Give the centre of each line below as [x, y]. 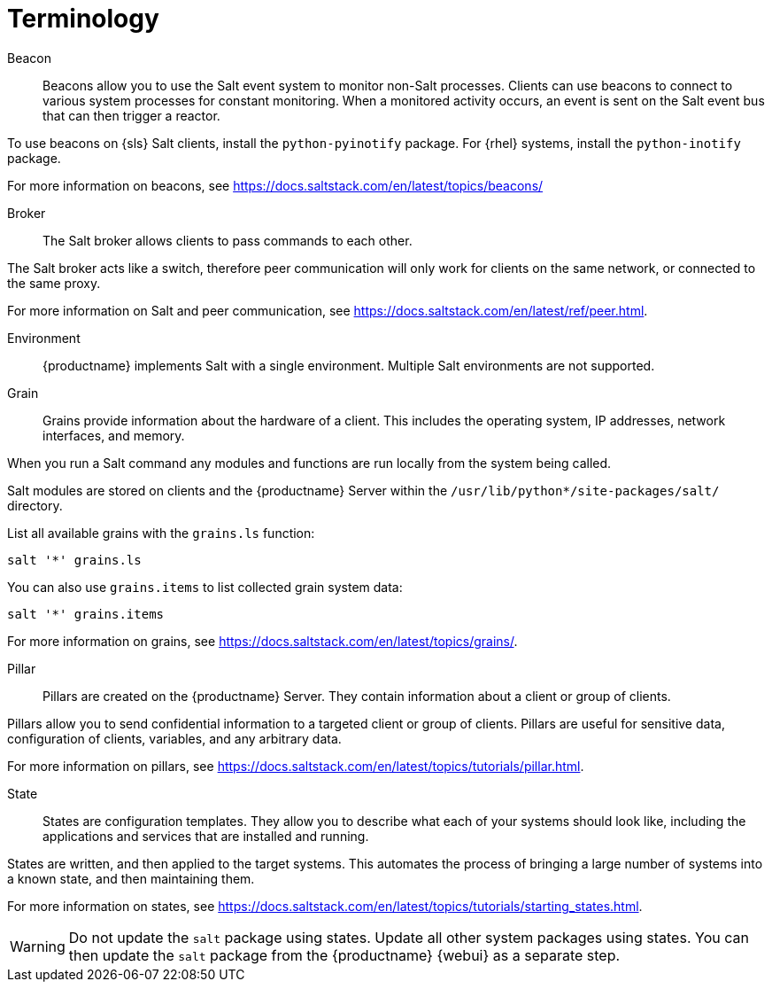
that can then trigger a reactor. [131, 115]
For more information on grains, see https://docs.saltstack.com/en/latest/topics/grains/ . [262, 641]
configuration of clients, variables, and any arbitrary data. [174, 738]
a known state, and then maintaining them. [131, 878]
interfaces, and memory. [114, 435]
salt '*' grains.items [86, 614]
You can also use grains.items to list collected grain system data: [205, 587]
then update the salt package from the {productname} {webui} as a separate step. [344, 955]
